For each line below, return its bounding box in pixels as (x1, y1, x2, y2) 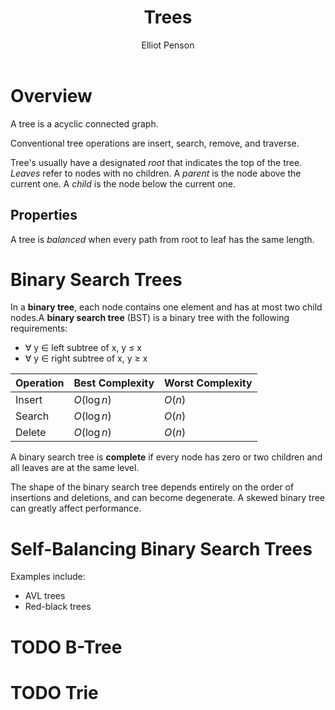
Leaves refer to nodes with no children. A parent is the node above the (10, 167, 302, 179)
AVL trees (24, 590, 66, 602)
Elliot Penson (141, 39, 195, 51)
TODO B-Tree (10, 636, 123, 658)
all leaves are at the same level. (10, 462, 140, 474)
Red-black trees (24, 601, 92, 613)
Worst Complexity (164, 376, 253, 390)
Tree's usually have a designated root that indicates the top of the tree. (10, 156, 303, 168)
